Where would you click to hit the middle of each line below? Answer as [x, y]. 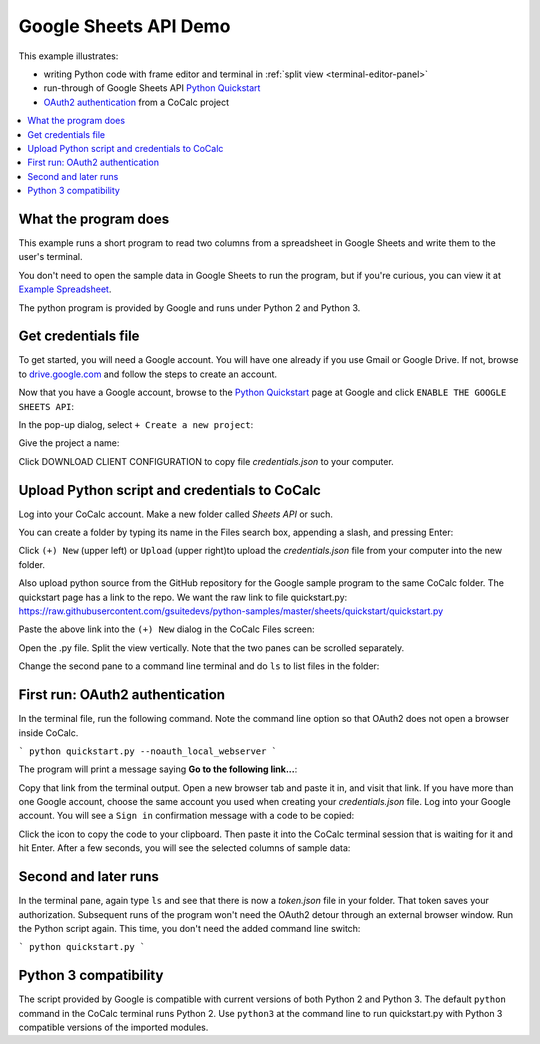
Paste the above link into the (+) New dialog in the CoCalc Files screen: [166, 629]
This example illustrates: [68, 56]
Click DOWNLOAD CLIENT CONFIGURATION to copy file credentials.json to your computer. [206, 461]
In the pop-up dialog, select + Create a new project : [136, 424]
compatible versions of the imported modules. [113, 1027]
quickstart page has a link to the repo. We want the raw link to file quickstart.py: [183, 597]
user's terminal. [50, 257]
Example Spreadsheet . [65, 289]
